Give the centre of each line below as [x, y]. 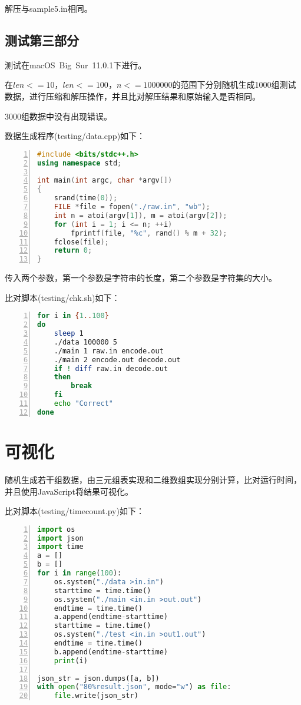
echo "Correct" [83, 404]
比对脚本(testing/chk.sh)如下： [62, 297]
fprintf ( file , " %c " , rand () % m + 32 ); [149, 233]
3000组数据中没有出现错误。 [58, 116]
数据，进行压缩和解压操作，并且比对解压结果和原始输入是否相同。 [133, 96]
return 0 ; [73, 251]
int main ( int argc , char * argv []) [105, 181]
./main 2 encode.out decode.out [117, 360]
